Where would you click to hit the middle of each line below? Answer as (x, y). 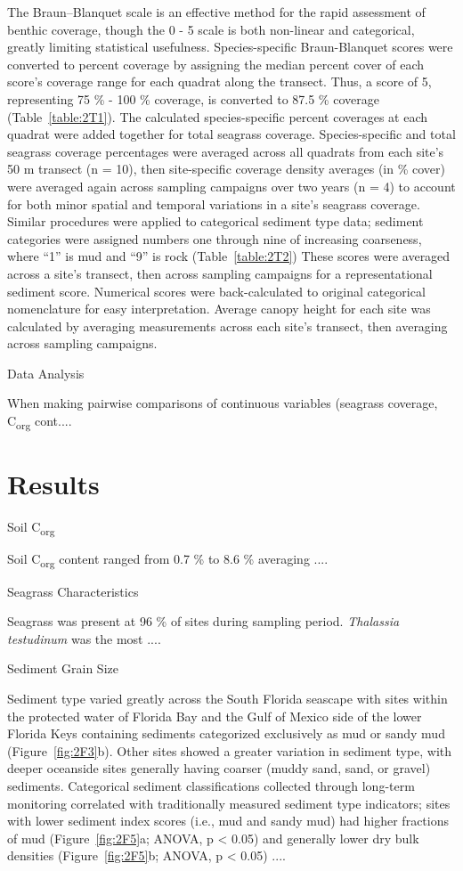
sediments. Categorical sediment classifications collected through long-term (211, 785)
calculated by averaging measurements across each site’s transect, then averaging (227, 326)
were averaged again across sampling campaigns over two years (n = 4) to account (231, 186)
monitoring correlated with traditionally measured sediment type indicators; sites (229, 803)
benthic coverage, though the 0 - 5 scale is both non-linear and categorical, (211, 29)
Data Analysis (46, 373)
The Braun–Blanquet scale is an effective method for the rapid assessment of (216, 12)
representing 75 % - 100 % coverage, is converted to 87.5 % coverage (193, 98)
